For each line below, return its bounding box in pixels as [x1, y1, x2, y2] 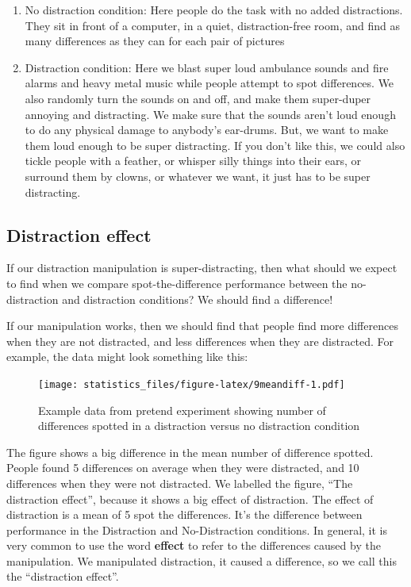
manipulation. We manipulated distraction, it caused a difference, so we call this [6, 552, 397, 569]
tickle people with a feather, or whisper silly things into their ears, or [25, 152, 362, 169]
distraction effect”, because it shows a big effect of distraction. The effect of [6, 490, 374, 507]
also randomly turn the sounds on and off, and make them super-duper [25, 90, 371, 106]
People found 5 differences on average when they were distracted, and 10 [6, 459, 359, 476]
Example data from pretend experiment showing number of [38, 401, 326, 418]
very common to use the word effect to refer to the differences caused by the [6, 537, 381, 554]
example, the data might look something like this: [6, 348, 248, 365]
